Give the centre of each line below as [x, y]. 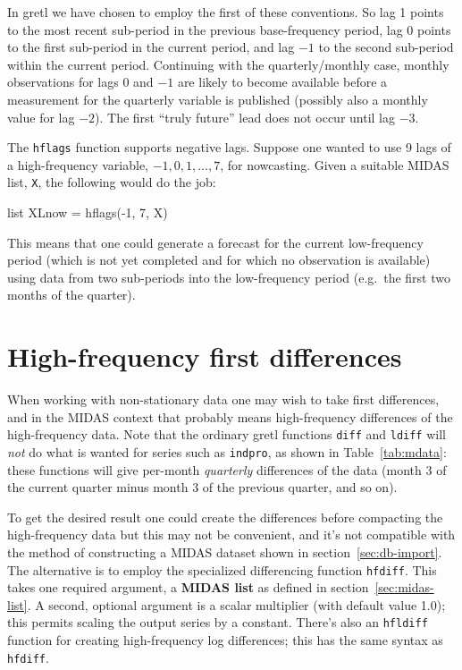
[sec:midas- [404, 587]
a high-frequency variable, [78, 164]
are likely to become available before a [282, 82]
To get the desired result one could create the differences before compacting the [225, 517]
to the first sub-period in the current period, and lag [151, 47]
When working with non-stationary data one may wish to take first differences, [223, 399]
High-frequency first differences [205, 356]
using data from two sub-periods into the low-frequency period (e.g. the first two [229, 277]
